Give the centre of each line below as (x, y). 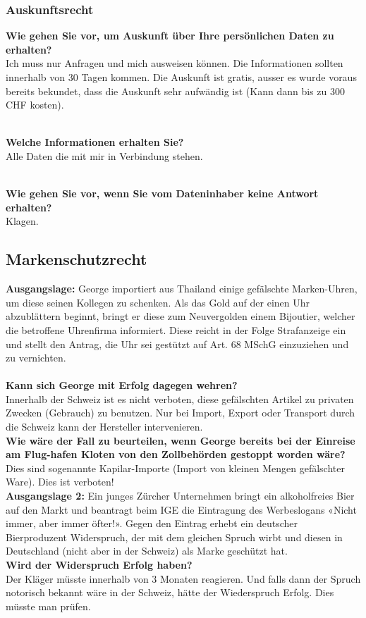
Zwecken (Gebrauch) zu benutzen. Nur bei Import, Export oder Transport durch (181, 413)
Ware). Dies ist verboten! (60, 482)
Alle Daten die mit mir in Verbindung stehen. (104, 155)
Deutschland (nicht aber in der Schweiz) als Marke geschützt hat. (147, 551)
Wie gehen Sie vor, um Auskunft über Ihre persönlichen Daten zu (170, 36)
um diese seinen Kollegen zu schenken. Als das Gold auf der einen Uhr (158, 302)
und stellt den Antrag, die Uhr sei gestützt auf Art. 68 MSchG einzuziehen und (177, 344)
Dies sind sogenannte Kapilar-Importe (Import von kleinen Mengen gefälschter (175, 468)
